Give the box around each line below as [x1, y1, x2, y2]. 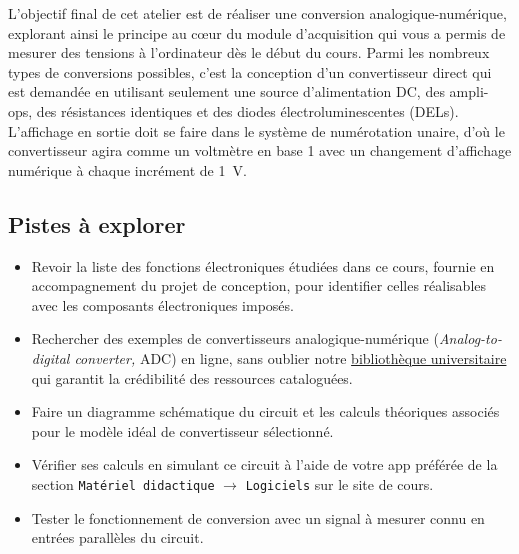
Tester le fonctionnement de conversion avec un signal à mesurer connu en [31, 507, 485, 528]
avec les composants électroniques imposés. [31, 294, 294, 315]
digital [31, 347, 70, 368]
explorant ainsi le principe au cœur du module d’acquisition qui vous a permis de [8, 22, 506, 43]
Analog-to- [438, 328, 502, 349]
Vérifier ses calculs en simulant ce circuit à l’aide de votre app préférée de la [31, 454, 498, 475]
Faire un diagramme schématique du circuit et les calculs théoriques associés [31, 401, 500, 422]
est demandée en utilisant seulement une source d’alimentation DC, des [8, 81, 445, 102]
